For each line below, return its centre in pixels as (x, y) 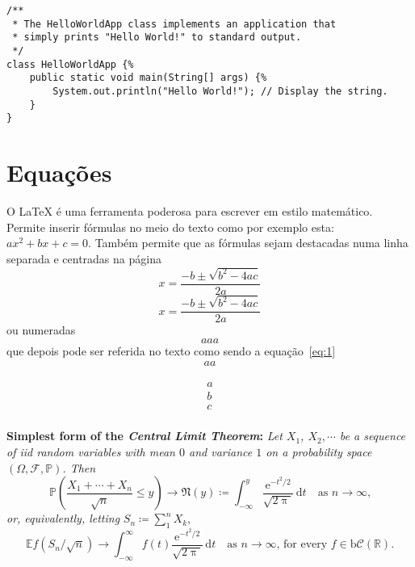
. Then (79, 467)
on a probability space (319, 452)
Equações (59, 172)
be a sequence (373, 436)
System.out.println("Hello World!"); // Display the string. (220, 91)
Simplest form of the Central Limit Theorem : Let (145, 436)
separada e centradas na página (84, 258)
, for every (302, 545)
